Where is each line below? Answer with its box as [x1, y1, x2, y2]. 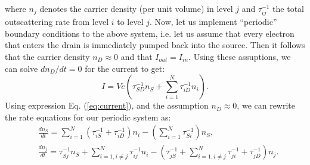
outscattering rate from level [5, 15, 109, 28]
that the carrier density [5, 50, 90, 62]
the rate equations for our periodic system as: [5, 110, 171, 123]
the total [272, 2, 304, 14]
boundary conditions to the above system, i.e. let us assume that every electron [5, 27, 294, 39]
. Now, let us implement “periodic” [149, 15, 277, 28]
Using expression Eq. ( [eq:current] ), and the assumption [5, 99, 209, 112]
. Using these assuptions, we [188, 50, 291, 62]
